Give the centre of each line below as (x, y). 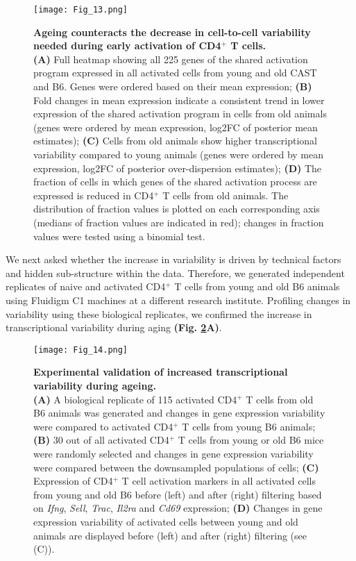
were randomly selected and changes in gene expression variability (173, 453)
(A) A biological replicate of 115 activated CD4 (135, 399)
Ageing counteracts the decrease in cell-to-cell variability (172, 32)
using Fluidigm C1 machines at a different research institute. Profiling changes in (178, 300)
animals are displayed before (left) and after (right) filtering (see (170, 535)
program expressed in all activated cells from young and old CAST (175, 73)
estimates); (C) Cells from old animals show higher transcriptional (175, 141)
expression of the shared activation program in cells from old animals (180, 114)
